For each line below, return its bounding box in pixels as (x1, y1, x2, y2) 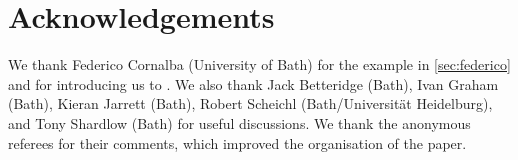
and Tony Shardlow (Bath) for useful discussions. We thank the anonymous (8, 112, 471, 133)
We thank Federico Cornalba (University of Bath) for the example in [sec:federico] (8, 54, 511, 75)
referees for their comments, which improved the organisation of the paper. (8, 132, 467, 153)
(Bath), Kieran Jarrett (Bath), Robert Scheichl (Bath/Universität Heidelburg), (8, 93, 493, 114)
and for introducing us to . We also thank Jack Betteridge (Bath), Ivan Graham (8, 73, 499, 94)
